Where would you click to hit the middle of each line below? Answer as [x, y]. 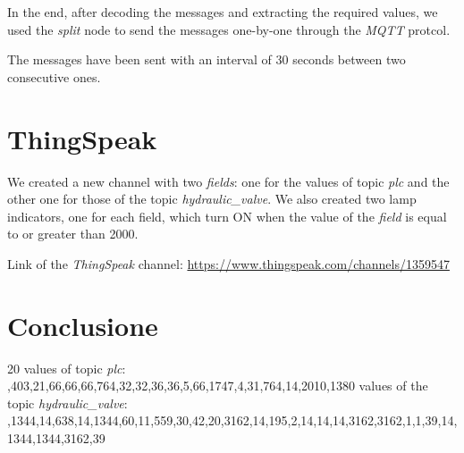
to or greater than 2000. [73, 234]
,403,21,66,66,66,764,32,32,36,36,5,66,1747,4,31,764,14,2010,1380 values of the [218, 386]
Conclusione [83, 325]
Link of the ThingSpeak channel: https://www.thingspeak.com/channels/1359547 [228, 263]
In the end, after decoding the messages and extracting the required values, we [223, 12]
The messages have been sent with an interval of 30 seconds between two [207, 59]
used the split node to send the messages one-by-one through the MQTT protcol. [229, 29]
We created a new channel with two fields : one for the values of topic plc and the [228, 181]
